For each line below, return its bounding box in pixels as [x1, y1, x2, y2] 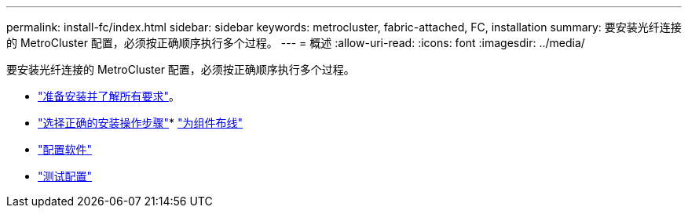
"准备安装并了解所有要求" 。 [38, 89, 181, 103]
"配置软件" [38, 143, 93, 156]
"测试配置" [38, 169, 93, 183]
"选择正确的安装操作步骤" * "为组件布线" [38, 116, 243, 129]
